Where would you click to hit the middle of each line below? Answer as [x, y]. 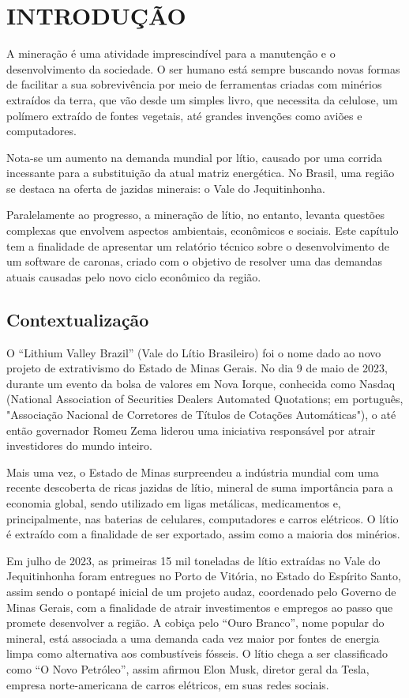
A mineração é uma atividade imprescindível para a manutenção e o [171, 53]
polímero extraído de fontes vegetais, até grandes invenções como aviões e [184, 115]
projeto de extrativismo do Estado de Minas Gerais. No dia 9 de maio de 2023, [197, 368]
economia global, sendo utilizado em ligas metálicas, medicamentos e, [174, 502]
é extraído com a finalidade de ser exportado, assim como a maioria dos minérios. [203, 534]
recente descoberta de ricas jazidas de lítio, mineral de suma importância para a [200, 487]
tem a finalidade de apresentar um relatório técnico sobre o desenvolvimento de [198, 245]
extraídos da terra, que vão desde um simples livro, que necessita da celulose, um [202, 99]
